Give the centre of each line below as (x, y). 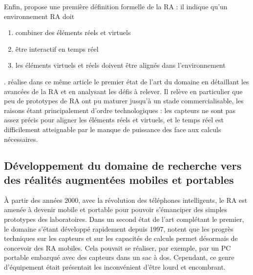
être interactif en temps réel (57, 49)
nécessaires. (21, 139)
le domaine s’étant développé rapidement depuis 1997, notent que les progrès (119, 228)
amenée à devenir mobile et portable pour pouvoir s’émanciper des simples (116, 209)
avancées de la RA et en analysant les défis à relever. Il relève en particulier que (123, 91)
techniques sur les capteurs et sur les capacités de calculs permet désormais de (121, 238)
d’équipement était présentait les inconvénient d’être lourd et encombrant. (115, 266)
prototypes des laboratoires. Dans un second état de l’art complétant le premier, (124, 219)
